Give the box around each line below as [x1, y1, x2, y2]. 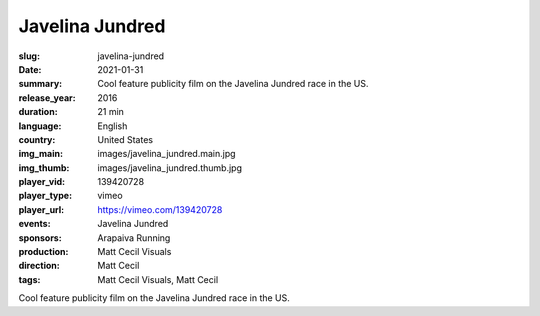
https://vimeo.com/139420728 [97, 203, 223, 215]
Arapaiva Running [97, 231, 171, 244]
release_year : [18, 91, 77, 104]
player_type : [18, 190, 73, 202]
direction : [18, 260, 60, 272]
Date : [18, 63, 42, 75]
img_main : [18, 148, 64, 160]
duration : [18, 106, 59, 118]
